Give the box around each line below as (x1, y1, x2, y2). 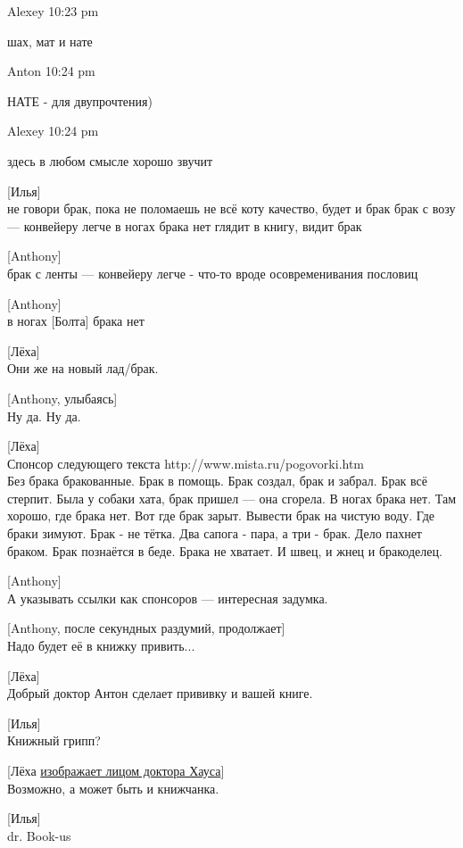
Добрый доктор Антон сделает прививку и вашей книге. (7, 684, 313, 703)
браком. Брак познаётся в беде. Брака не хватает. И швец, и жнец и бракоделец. (7, 541, 442, 560)
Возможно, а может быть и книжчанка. (7, 778, 219, 797)
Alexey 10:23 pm (7, 2, 99, 20)
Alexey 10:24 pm (7, 121, 99, 140)
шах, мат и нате (7, 31, 93, 50)
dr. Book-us (7, 826, 71, 844)
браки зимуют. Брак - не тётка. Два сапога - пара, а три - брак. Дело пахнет (7, 524, 422, 543)
